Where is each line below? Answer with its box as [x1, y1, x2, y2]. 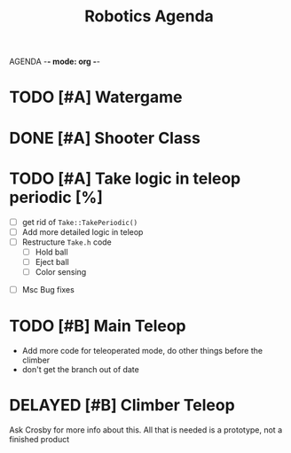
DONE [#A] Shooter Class [9, 128, 201, 148]
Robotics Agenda [83, 6, 215, 27]
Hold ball [35, 246, 68, 257]
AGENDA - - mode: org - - [9, 56, 100, 67]
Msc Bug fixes [21, 284, 75, 294]
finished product [9, 433, 70, 444]
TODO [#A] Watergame [9, 87, 183, 107]
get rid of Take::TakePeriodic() [21, 216, 138, 227]
